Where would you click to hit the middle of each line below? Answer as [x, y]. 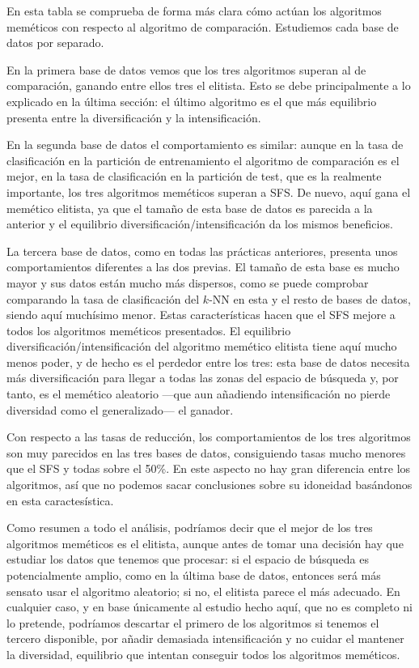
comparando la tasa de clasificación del [103, 298]
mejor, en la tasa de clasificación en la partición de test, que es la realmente [194, 176]
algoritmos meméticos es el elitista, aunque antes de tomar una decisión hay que [205, 543]
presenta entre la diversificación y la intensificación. [134, 117]
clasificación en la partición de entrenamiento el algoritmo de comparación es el [203, 160]
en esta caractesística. [60, 500]
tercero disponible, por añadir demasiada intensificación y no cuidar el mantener [205, 638]
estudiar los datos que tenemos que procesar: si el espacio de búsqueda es [188, 559]
